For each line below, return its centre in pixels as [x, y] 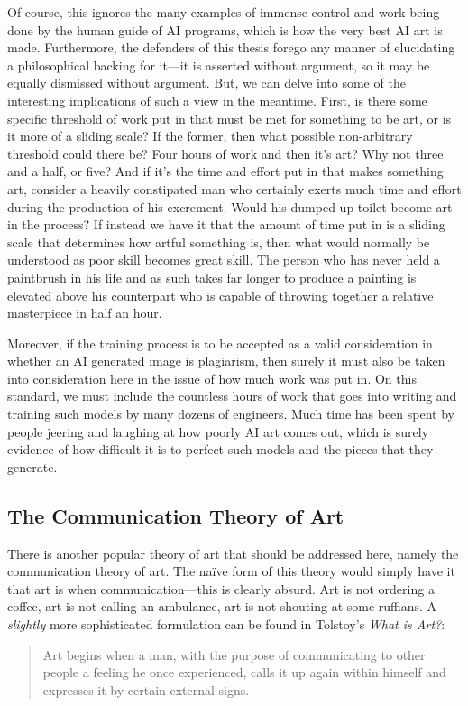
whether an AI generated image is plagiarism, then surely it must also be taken [226, 361]
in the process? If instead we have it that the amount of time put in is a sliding [226, 224]
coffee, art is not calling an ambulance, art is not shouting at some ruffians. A [222, 606]
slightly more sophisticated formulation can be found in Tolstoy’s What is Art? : [226, 624]
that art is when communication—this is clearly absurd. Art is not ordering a [221, 588]
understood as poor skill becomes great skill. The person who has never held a [224, 260]
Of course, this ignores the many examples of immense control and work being [224, 12]
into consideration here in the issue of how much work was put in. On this [212, 378]
